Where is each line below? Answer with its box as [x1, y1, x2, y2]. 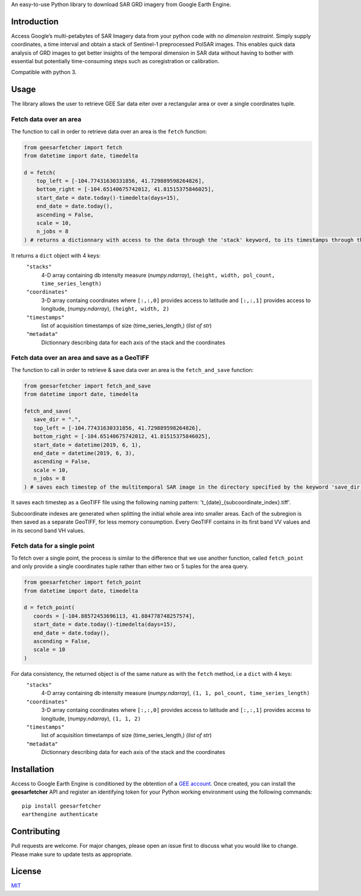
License [11, 867, 42, 877]
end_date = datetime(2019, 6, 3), [33, 450, 135, 457]
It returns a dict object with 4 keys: [11, 252, 101, 259]
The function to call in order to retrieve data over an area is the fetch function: [11, 128, 208, 135]
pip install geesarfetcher [22, 802, 102, 809]
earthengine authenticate [22, 811, 99, 818]
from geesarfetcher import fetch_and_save [23, 382, 151, 389]
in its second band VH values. [11, 527, 85, 534]
